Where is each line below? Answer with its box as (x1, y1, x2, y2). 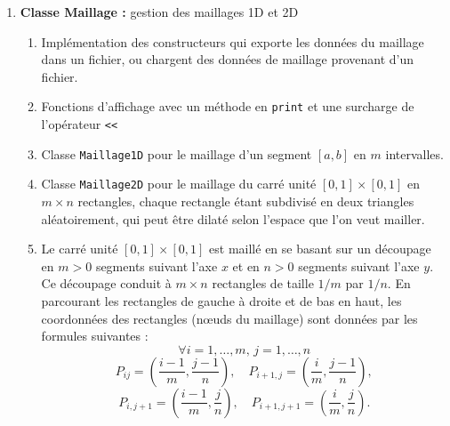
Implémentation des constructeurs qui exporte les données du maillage (41, 32, 424, 51)
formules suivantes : (41, 326, 149, 345)
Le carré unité (41, 239, 118, 258)
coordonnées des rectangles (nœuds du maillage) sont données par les (41, 309, 418, 327)
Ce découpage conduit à (41, 274, 172, 293)
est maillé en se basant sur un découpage (209, 239, 431, 258)
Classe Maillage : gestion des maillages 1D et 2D (20, 3, 299, 20)
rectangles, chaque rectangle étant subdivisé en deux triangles (77, 192, 414, 210)
